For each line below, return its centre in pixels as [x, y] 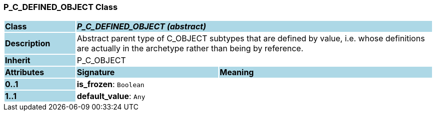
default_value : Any [111, 96]
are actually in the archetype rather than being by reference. [190, 49]
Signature [96, 72]
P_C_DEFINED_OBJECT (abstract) [141, 27]
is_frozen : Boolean [111, 84]
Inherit [18, 60]
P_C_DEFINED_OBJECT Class [61, 7]
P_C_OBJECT [101, 60]
